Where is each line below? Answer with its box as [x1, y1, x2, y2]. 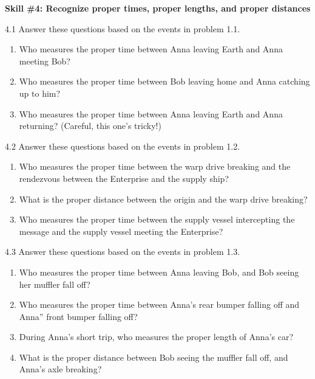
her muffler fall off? [19, 277, 90, 290]
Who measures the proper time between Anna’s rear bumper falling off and [19, 298, 300, 311]
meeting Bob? [19, 54, 70, 67]
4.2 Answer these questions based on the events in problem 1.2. [5, 139, 240, 152]
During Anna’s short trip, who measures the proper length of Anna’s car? [19, 330, 294, 343]
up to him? [19, 86, 61, 99]
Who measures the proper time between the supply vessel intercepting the [19, 213, 295, 226]
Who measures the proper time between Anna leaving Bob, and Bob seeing [19, 265, 299, 278]
